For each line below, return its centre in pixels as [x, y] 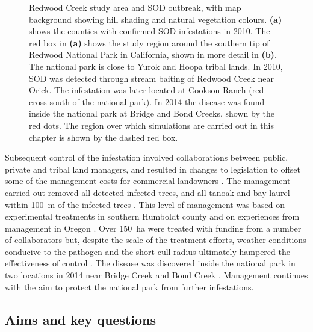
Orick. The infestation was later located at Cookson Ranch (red [147, 90]
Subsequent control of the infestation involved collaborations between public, [147, 157]
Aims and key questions [81, 319]
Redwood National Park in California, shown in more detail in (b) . [153, 54]
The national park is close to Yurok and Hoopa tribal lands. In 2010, [156, 66]
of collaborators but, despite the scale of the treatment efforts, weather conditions [156, 240]
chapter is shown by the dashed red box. [104, 137]
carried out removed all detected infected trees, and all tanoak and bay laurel [147, 192]
